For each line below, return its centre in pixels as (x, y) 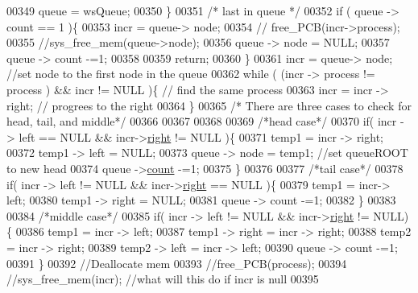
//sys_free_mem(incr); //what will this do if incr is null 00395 (163, 279)
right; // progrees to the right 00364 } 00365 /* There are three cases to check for (209, 105)
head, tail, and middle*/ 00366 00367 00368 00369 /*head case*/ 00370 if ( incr (202, 121)
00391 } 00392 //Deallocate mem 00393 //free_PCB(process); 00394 (177, 263)
